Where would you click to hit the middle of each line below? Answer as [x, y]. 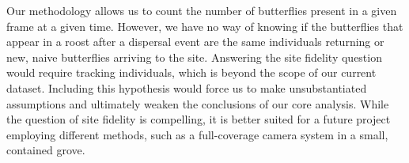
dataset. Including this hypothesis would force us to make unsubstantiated [187, 87]
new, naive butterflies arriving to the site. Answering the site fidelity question [194, 57]
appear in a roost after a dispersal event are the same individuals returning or [195, 42]
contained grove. [46, 150]
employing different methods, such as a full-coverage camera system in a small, [197, 134]
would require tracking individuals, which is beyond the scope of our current [191, 72]
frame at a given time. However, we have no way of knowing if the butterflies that [205, 26]
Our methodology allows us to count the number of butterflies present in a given [202, 10]
